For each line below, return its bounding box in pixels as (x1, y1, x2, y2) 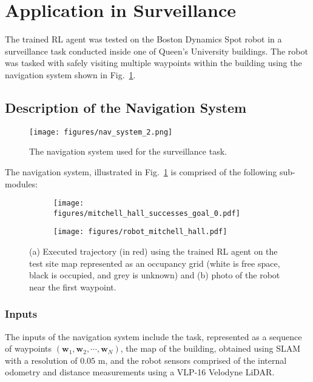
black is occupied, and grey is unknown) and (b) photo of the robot (29, 269, 280, 281)
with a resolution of (5, 354, 78, 366)
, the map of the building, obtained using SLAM (120, 342, 301, 355)
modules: (5, 177, 38, 190)
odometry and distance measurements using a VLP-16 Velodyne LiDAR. (5, 366, 275, 378)
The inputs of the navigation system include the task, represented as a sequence (5, 330, 302, 343)
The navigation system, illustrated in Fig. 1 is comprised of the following (5, 165, 277, 178)
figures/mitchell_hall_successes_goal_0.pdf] (53, 209, 240, 218)
